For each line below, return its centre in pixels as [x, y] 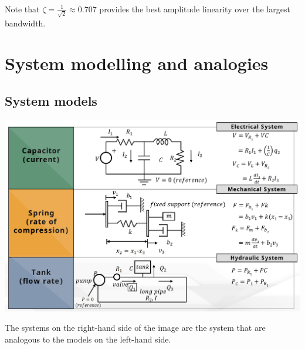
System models [51, 101]
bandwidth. [25, 23]
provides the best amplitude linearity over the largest [195, 9]
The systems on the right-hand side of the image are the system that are [135, 328]
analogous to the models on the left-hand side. [88, 339]
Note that [22, 9]
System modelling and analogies [137, 63]
